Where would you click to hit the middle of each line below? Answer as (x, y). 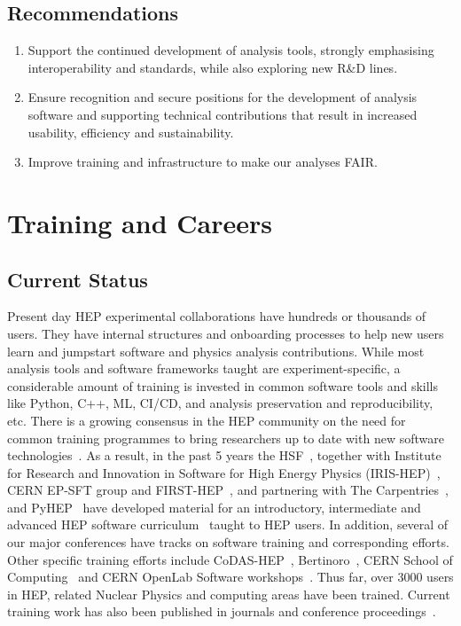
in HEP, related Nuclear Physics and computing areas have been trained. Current (229, 594)
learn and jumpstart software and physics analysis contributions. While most (216, 351)
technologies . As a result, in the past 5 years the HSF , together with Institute (224, 455)
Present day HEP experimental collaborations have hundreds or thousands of (217, 316)
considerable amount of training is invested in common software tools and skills (223, 385)
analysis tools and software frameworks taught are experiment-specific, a (204, 368)
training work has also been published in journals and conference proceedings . (222, 611)
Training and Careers (140, 222)
